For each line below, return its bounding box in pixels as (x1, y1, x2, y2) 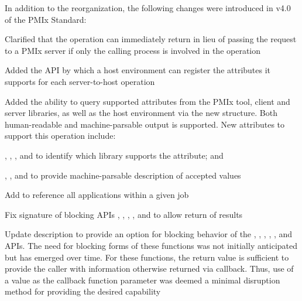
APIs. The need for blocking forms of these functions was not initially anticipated (5, 239, 298, 251)
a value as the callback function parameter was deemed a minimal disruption (5, 273, 280, 286)
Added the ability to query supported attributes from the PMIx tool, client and (5, 95, 290, 107)
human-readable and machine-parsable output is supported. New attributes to (5, 118, 285, 130)
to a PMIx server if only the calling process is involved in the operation (5, 44, 261, 56)
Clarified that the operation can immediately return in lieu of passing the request (5, 33, 297, 45)
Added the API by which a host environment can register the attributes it (5, 64, 271, 76)
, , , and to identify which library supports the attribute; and (5, 149, 224, 161)
